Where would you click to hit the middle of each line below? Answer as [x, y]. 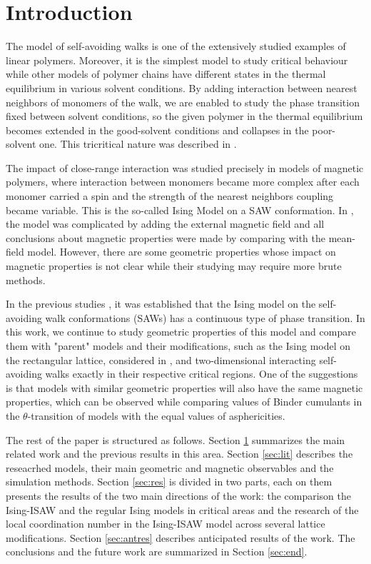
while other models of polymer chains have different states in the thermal [166, 74]
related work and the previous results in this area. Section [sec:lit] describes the [179, 454]
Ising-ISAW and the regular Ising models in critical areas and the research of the [182, 509]
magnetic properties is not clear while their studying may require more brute [174, 266]
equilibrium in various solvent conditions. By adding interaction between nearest [182, 87]
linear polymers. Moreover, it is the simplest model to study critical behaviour [177, 60]
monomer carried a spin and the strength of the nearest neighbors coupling [170, 196]
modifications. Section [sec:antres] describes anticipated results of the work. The [181, 537]
